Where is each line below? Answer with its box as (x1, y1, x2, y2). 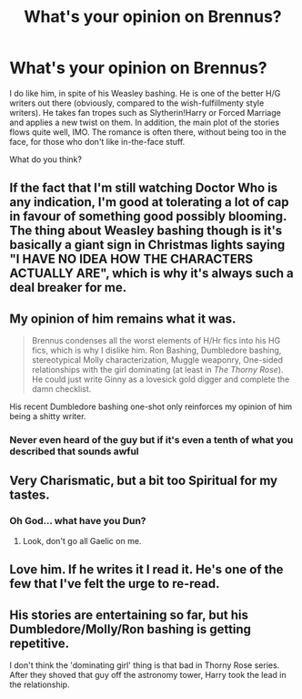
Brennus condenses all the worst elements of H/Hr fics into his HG (31, 335, 281, 346)
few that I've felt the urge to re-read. (9, 576, 220, 591)
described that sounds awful (9, 445, 139, 457)
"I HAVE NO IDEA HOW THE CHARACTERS (9, 252, 254, 267)
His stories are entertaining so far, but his (9, 607, 248, 622)
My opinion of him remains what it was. (9, 311, 237, 326)
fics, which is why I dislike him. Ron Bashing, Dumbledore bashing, (31, 344, 282, 356)
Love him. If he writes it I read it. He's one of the (9, 562, 284, 578)
